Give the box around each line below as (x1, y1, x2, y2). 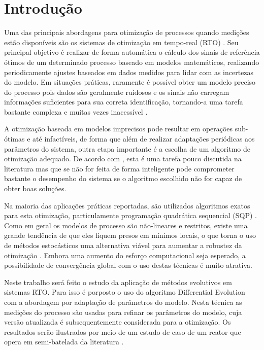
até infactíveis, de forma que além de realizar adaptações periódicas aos (32, 133, 255, 144)
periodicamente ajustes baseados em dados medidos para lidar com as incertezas (4, 66, 254, 77)
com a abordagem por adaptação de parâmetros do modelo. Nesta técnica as (4, 296, 242, 307)
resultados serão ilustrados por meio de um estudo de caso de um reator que (4, 326, 241, 337)
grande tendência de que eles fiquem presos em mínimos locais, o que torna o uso (4, 230, 256, 240)
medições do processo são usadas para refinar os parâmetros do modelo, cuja (4, 306, 242, 317)
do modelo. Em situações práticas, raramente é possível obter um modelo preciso (4, 77, 256, 87)
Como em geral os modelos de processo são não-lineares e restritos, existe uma (4, 220, 248, 230)
